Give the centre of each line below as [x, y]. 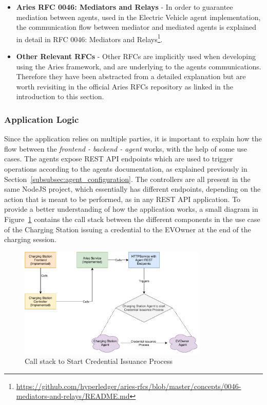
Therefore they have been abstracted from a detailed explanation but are [131, 76]
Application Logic [42, 119]
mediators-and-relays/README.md [73, 396]
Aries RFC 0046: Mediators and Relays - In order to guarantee [125, 7]
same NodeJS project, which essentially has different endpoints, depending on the [132, 189]
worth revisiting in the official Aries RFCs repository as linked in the [125, 86]
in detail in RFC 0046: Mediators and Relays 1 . [89, 38]
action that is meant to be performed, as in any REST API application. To [122, 199]
